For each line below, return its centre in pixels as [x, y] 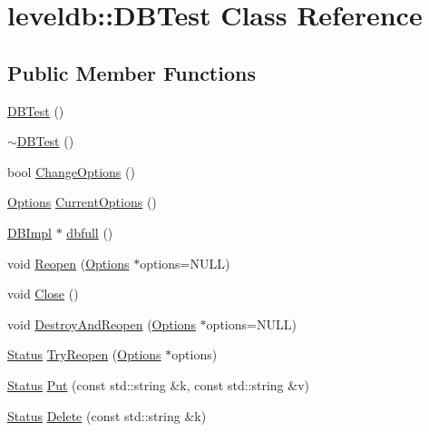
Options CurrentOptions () [82, 202]
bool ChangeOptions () [71, 171]
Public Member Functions [132, 72]
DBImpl [29, 232]
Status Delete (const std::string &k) [107, 415]
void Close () [43, 294]
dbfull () [90, 232]
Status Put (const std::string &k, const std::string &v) [158, 384]
